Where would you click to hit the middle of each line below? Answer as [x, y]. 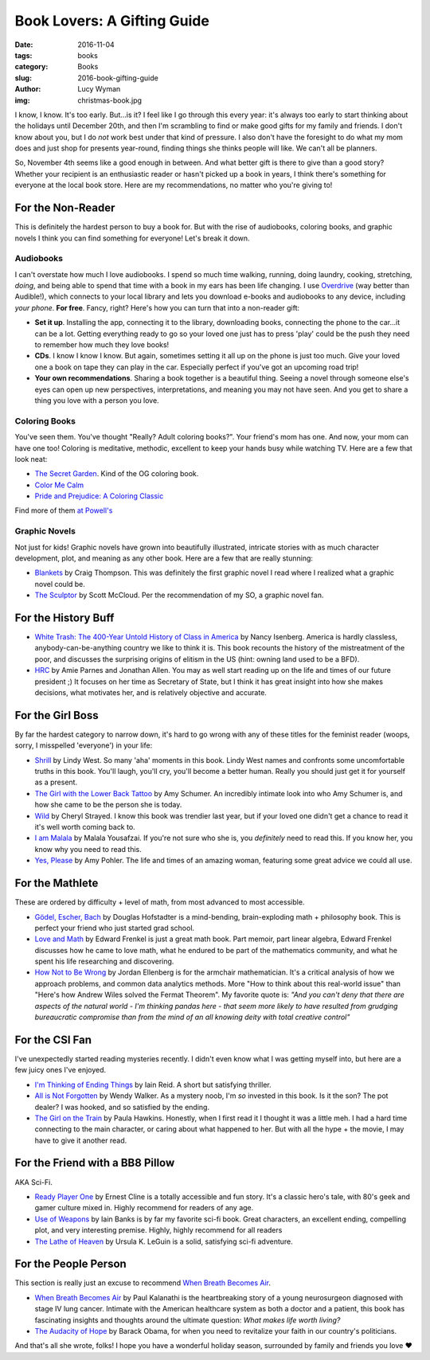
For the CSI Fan [53, 1040]
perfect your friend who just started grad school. [115, 928]
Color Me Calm [59, 485]
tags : [23, 55]
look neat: [31, 459]
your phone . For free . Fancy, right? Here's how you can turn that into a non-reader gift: [157, 307]
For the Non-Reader [65, 208]
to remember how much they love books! [102, 345]
